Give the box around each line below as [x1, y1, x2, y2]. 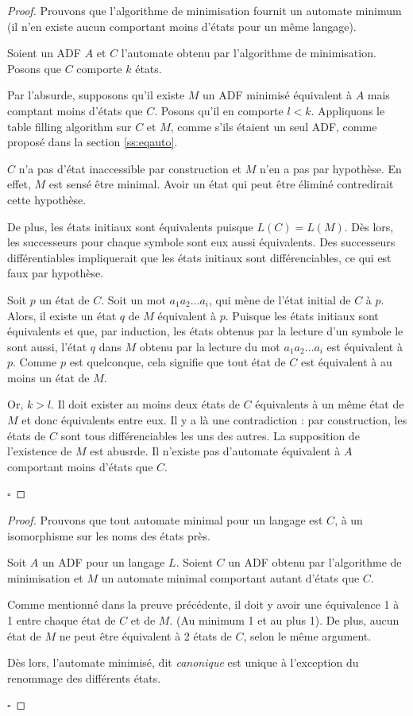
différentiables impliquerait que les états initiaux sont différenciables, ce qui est [7, 249, 392, 265]
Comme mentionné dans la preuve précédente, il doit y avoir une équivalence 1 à [7, 596, 399, 613]
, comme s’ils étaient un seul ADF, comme [170, 118, 377, 134]
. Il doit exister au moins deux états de [51, 396, 240, 412]
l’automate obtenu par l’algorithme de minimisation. [121, 45, 376, 61]
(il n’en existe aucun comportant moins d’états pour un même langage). [7, 17, 357, 34]
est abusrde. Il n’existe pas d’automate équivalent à [90, 443, 341, 459]
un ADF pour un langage [41, 554, 165, 571]
